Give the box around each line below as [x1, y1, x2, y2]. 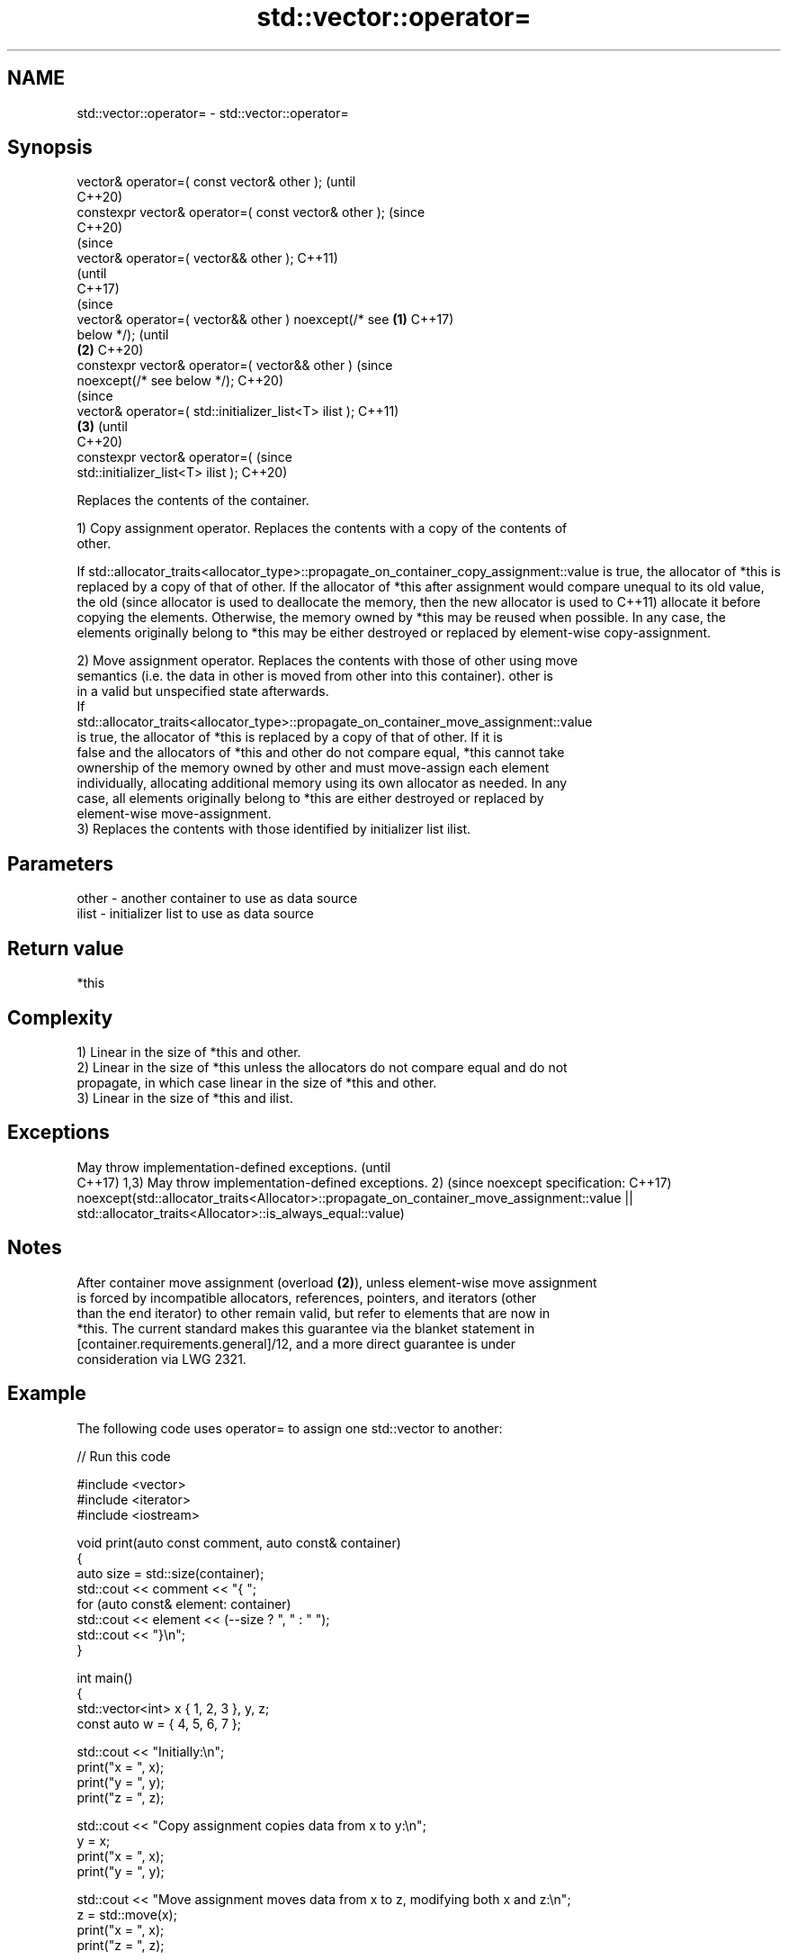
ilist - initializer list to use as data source [76, 906, 314, 922]
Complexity [7, 1006, 113, 1029]
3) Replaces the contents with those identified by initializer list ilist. [76, 821, 471, 837]
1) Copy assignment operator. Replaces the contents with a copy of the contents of [76, 520, 568, 537]
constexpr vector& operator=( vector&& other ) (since [76, 357, 393, 374]
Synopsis [7, 136, 93, 159]
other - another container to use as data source [76, 890, 358, 907]
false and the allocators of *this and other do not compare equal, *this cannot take [76, 745, 565, 761]
